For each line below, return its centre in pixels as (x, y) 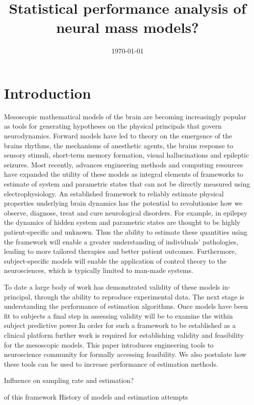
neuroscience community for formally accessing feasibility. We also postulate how (125, 354)
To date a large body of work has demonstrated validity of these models (112, 286)
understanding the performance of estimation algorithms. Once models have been (126, 306)
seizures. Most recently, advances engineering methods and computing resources (124, 164)
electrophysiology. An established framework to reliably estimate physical (114, 193)
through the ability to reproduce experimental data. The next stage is (139, 296)
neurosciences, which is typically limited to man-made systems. (99, 270)
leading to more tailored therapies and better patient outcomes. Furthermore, (120, 251)
